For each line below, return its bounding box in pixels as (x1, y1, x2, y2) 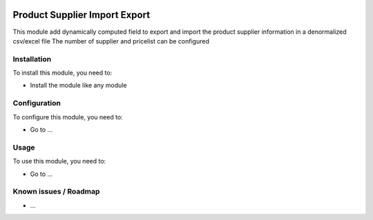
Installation (12, 54, 52, 63)
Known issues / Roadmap (12, 187, 100, 197)
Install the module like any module (30, 81, 127, 90)
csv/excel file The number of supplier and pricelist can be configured (12, 37, 210, 45)
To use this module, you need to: (12, 157, 106, 166)
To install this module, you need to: (12, 69, 113, 77)
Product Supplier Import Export (12, 9, 151, 21)
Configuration (12, 99, 61, 108)
